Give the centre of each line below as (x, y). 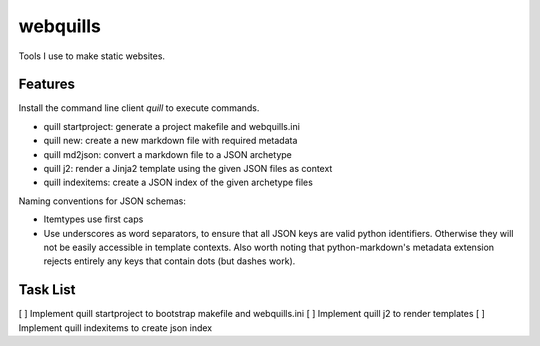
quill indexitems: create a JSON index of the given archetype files (178, 182)
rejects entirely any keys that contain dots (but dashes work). (169, 261)
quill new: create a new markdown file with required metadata (170, 141)
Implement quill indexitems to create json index (115, 327)
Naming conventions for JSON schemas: (102, 201)
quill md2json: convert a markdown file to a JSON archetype (167, 154)
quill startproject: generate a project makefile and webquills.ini (171, 126)
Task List (47, 290)
